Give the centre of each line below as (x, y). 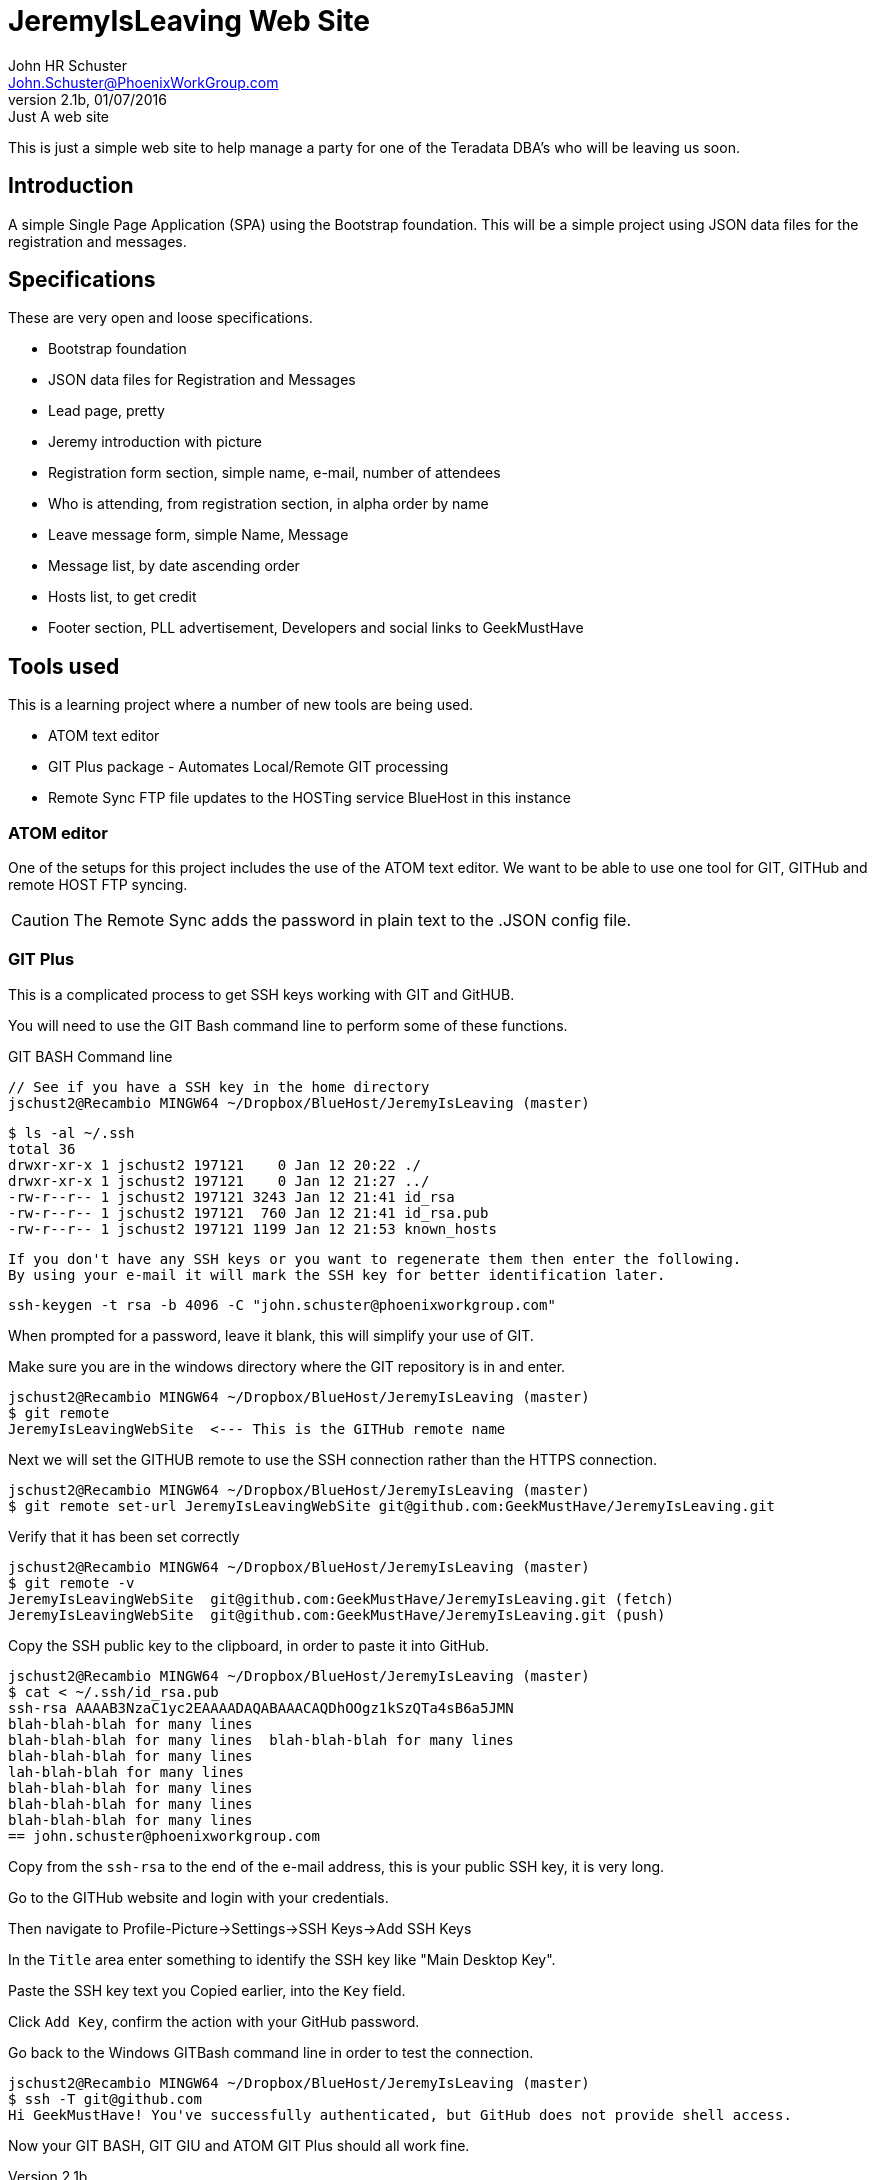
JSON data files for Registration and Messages (202, 380)
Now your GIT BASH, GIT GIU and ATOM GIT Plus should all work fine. (239, 2145)
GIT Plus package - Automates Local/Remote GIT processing (248, 767)
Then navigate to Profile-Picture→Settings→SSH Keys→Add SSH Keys (240, 1928)
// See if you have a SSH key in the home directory (219, 1086)
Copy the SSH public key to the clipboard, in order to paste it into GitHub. (249, 1645)
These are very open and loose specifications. (160, 318)
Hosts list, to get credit (122, 597)
